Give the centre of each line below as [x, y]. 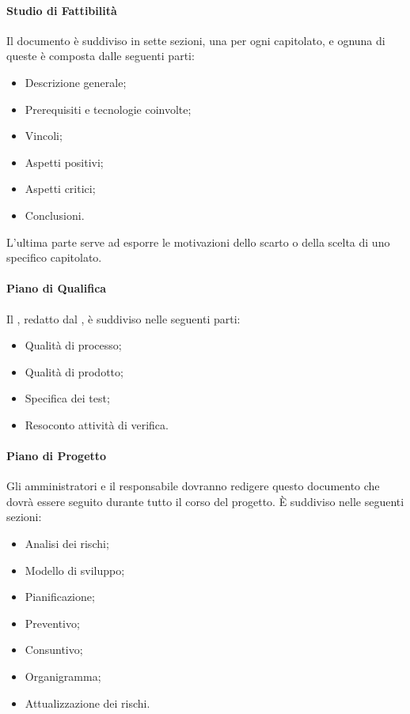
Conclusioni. [55, 215]
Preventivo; [52, 623]
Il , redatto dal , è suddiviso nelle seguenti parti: [123, 318]
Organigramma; [63, 676]
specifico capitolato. [54, 257]
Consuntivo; [54, 650]
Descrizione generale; [76, 82]
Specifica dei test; [67, 398]
